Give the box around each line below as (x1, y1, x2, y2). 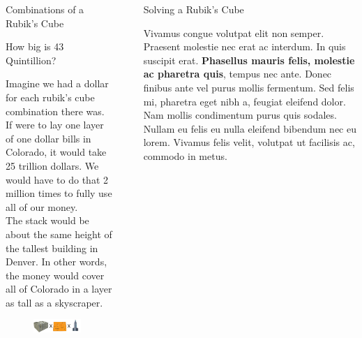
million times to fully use (6, 186, 112, 200)
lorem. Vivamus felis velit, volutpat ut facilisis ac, (143, 135, 355, 149)
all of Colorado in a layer (6, 281, 112, 296)
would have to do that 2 (6, 172, 108, 186)
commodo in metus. (143, 148, 227, 163)
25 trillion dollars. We (6, 158, 99, 172)
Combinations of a (6, 2, 84, 16)
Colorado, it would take (6, 145, 107, 159)
